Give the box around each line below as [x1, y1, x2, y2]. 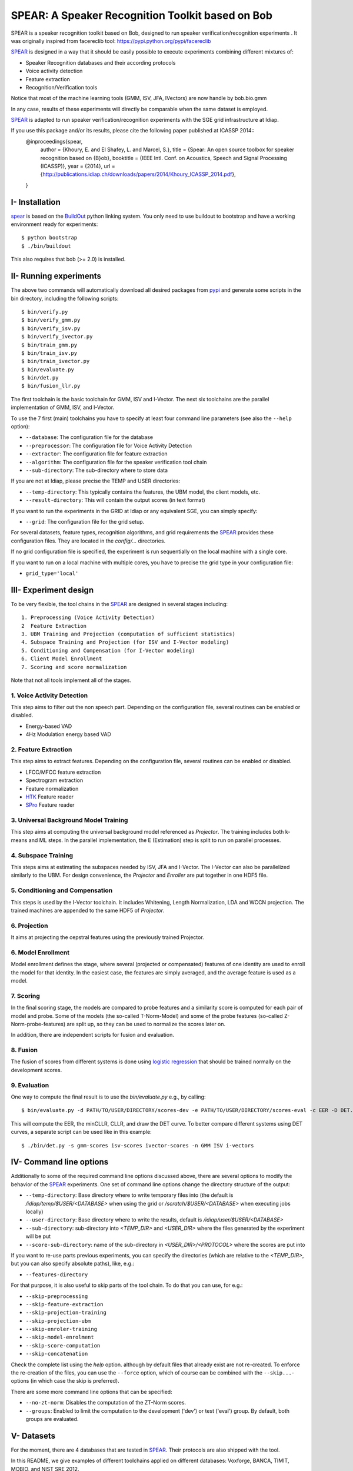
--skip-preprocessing [25, 1293, 88, 1300]
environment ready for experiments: [11, 221, 98, 228]
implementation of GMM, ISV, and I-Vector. [11, 404, 115, 411]
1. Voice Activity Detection [11, 691, 88, 700]
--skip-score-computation [25, 1342, 101, 1349]
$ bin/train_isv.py [21, 350, 78, 356]
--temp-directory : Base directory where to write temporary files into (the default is [25, 1192, 234, 1199]
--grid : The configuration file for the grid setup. [25, 518, 145, 525]
